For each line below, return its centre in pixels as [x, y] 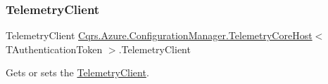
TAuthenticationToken [54, 49]
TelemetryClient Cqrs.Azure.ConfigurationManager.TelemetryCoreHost [159, 35]
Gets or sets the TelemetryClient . [77, 72]
